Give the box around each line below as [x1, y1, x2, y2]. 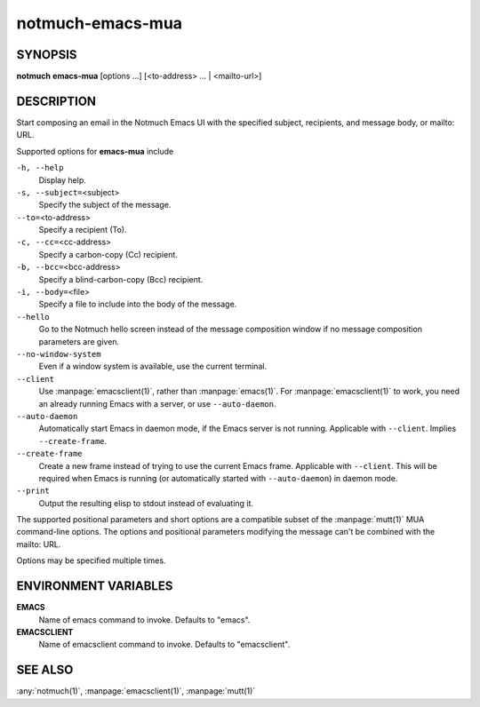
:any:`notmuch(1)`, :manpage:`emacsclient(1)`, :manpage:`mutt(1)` [16, 686, 256, 696]
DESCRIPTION [16, 93, 97, 108]
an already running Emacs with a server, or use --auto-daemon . [38, 398, 276, 409]
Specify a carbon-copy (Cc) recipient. [38, 249, 178, 259]
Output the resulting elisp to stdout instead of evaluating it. [38, 497, 253, 508]
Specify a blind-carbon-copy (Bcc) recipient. [38, 274, 204, 284]
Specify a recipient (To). [38, 225, 127, 235]
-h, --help [16, 163, 64, 173]
